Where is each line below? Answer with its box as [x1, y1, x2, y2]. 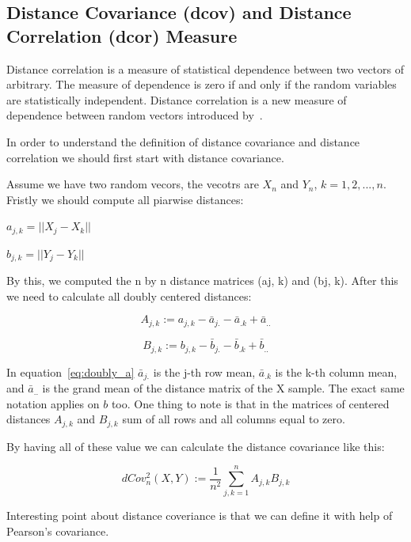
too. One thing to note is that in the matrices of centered [111, 395, 390, 411]
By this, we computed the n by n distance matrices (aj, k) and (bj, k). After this [6, 272, 398, 289]
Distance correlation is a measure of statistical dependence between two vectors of [6, 60, 405, 77]
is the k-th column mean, [275, 363, 398, 380]
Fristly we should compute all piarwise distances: [6, 191, 244, 207]
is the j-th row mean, [153, 363, 256, 380]
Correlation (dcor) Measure [6, 23, 238, 47]
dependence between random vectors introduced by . [6, 107, 263, 123]
